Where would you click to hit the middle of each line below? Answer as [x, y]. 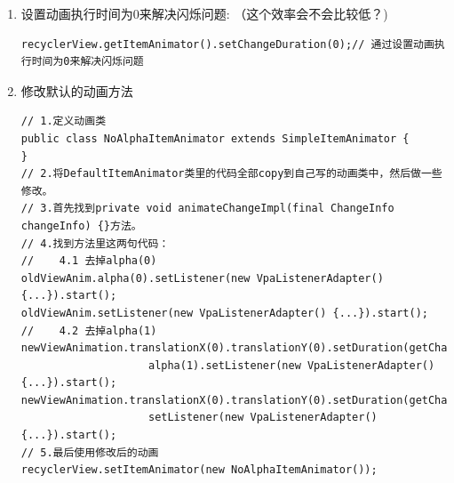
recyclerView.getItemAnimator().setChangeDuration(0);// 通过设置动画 [227, 44]
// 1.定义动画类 [64, 121]
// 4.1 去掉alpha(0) [89, 261]
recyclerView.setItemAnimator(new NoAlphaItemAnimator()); [199, 470]
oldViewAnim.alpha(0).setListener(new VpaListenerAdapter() [202, 278]
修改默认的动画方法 [77, 90]
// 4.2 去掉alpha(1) [89, 330]
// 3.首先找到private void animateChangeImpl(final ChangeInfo [207, 209]
